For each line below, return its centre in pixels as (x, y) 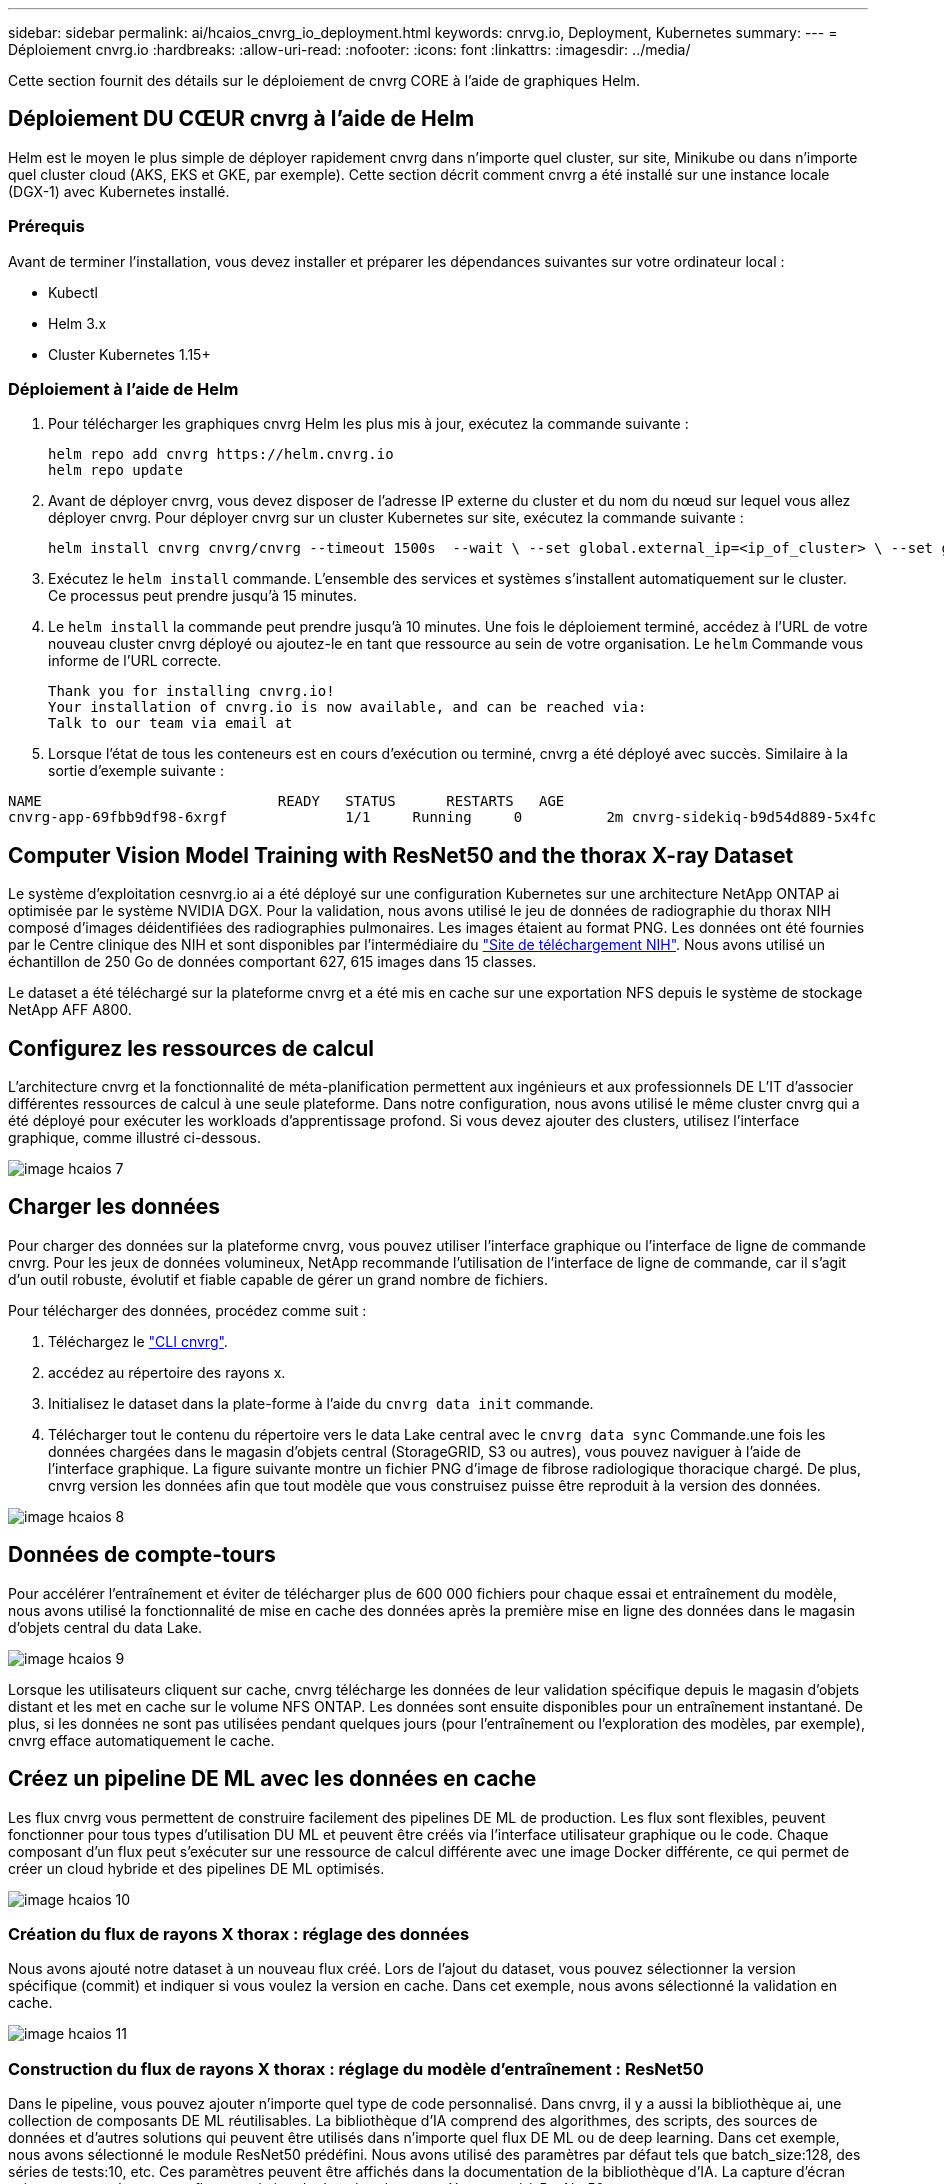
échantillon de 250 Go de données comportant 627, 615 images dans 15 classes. (272, 962)
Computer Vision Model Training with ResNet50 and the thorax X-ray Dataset (401, 855)
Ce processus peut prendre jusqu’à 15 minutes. (203, 596)
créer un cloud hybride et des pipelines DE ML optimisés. (196, 1868)
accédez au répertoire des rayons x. (167, 1372)
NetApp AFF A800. (70, 1010)
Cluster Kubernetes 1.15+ (129, 354)
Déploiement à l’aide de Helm (123, 388)
